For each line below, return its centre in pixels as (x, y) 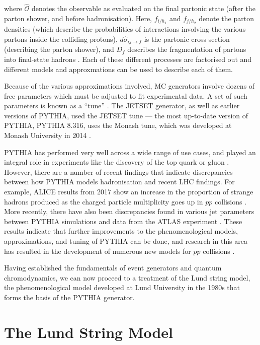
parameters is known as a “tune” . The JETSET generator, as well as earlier (122, 106)
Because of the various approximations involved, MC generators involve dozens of (129, 86)
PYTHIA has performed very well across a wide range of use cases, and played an (130, 152)
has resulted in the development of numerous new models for (98, 251)
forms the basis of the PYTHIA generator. (69, 297)
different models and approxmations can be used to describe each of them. (119, 69)
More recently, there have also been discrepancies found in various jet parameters (129, 211)
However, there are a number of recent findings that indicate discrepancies (118, 171)
